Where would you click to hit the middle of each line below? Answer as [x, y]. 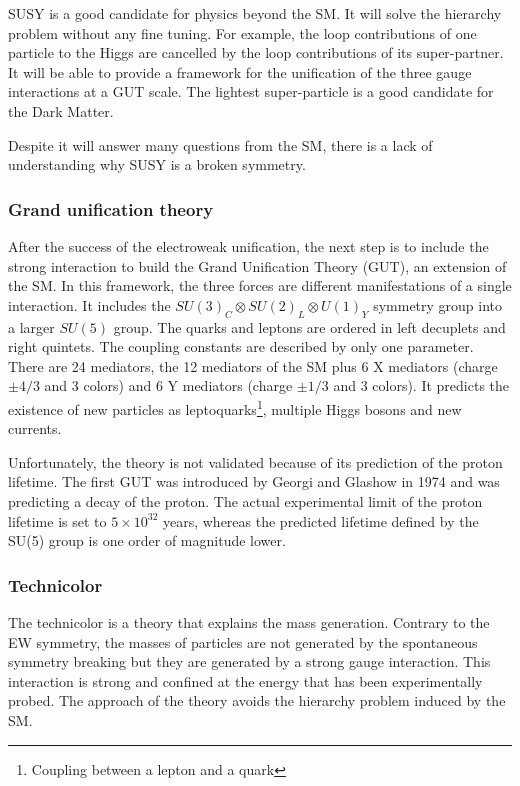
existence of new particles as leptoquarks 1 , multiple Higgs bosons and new [235, 407]
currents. [35, 428]
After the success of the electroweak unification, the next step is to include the [248, 245]
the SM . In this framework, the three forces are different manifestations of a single [260, 285]
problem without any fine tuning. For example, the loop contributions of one [242, 32]
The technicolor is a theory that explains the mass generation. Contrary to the [249, 621]
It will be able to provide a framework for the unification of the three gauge [240, 71]
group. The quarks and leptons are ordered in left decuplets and [309, 326]
